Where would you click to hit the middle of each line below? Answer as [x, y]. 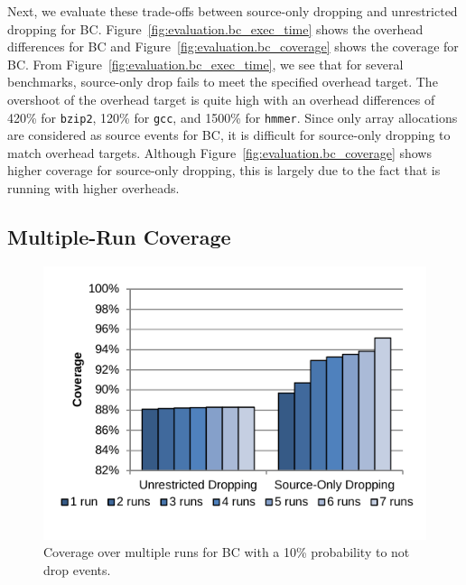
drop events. [77, 569]
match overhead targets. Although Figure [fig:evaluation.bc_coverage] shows [219, 152]
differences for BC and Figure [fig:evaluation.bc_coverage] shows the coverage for [233, 46]
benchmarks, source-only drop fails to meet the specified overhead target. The [223, 82]
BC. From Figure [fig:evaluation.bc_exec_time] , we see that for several [205, 64]
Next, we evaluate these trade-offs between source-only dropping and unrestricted [233, 11]
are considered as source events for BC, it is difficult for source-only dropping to [229, 135]
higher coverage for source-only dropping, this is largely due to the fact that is [224, 170]
